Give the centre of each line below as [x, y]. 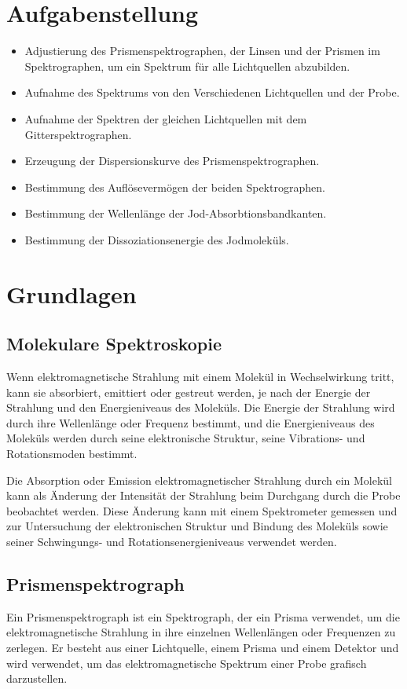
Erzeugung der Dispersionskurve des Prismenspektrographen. [172, 161]
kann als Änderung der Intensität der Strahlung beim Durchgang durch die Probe [203, 495]
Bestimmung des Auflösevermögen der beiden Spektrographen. [175, 187]
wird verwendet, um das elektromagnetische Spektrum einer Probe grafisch [187, 663]
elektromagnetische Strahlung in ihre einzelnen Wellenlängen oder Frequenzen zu [201, 632]
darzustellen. [37, 678]
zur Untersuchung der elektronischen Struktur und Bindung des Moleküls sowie [197, 526]
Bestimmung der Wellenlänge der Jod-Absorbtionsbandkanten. [176, 213]
